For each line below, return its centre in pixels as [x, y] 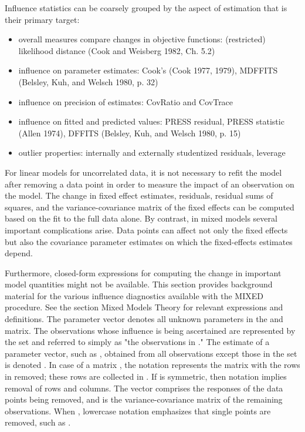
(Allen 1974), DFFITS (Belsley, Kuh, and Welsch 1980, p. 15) [130, 133]
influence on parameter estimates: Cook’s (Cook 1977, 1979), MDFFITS [148, 70]
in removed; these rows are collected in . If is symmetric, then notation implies [146, 376]
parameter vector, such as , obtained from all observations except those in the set [151, 353]
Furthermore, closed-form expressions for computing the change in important [143, 272]
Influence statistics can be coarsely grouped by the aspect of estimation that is [146, 8]
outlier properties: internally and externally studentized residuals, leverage [152, 153]
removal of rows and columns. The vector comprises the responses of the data [144, 388]
